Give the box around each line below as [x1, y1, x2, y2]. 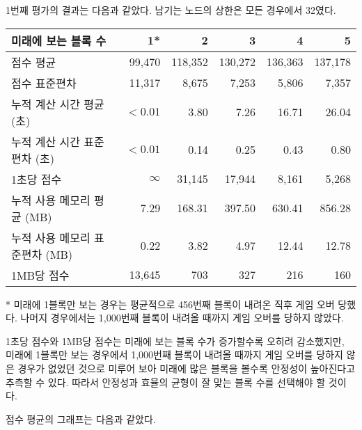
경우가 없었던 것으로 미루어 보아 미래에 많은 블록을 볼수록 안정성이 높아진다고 [17, 360, 356, 375]
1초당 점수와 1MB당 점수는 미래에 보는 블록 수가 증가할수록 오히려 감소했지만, [6, 333, 345, 348]
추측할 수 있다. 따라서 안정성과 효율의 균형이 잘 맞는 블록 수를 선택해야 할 [6, 374, 326, 389]
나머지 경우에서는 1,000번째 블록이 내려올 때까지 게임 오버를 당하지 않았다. [20, 310, 344, 325]
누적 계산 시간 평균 [11, 95, 104, 112]
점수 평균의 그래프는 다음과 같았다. [6, 411, 156, 426]
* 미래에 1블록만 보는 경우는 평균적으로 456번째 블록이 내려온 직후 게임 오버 [6, 296, 335, 311]
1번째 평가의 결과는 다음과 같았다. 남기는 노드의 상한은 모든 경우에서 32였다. [6, 3, 336, 17]
